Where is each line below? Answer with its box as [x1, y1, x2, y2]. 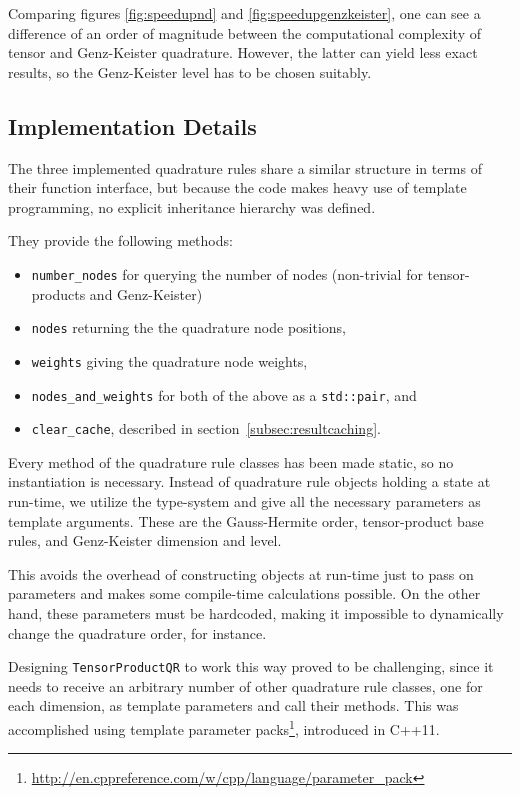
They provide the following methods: [8, 230, 233, 251]
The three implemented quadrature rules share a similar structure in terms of [8, 157, 482, 178]
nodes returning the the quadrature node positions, [31, 317, 347, 338]
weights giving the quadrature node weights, [31, 350, 308, 371]
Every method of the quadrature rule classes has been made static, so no [8, 451, 454, 472]
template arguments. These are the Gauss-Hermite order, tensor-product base [8, 510, 484, 531]
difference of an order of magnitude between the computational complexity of [8, 22, 482, 43]
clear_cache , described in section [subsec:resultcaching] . [31, 418, 381, 439]
